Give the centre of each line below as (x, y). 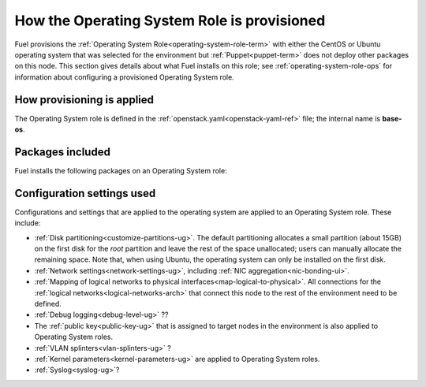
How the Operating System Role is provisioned (170, 20)
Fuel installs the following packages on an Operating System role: (121, 170)
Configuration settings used (85, 193)
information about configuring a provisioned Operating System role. (124, 77)
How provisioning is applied (84, 100)
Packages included (62, 152)
